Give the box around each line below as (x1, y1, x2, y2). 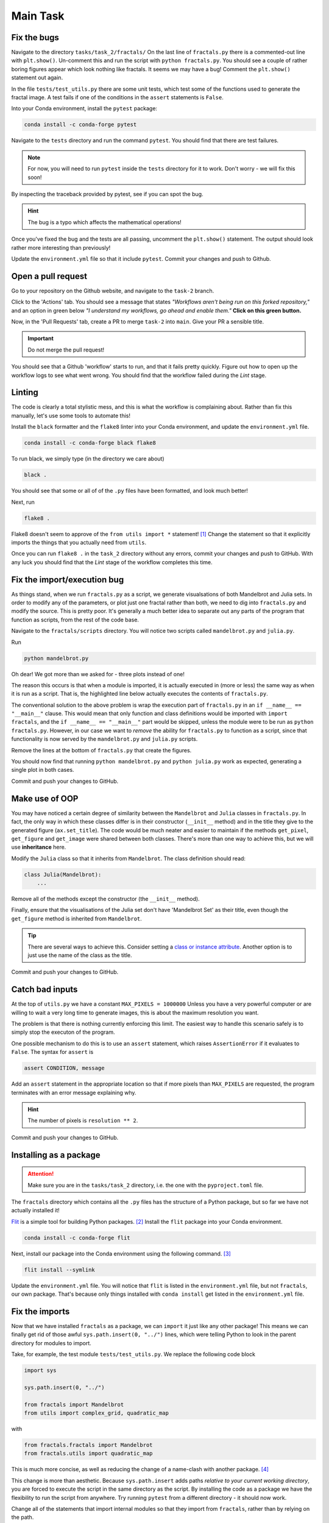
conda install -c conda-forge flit (24, 1234, 130, 1241)
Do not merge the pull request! (27, 346, 105, 353)
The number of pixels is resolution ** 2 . (27, 1117, 138, 1124)
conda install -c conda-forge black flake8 (24, 439, 157, 447)
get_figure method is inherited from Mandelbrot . (11, 914, 143, 922)
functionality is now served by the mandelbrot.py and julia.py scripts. (11, 735, 198, 743)
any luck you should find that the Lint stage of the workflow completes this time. (11, 558, 213, 566)
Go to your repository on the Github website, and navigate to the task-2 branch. (11, 287, 214, 294)
